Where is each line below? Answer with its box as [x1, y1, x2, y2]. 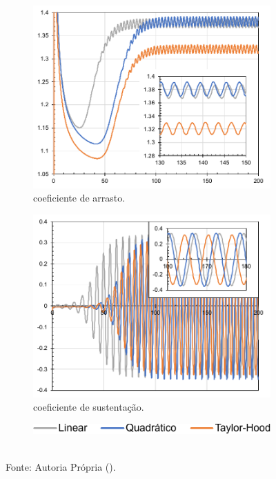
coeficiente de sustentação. [33, 400, 144, 414]
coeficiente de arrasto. [33, 190, 126, 205]
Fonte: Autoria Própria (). [6, 460, 116, 473]
